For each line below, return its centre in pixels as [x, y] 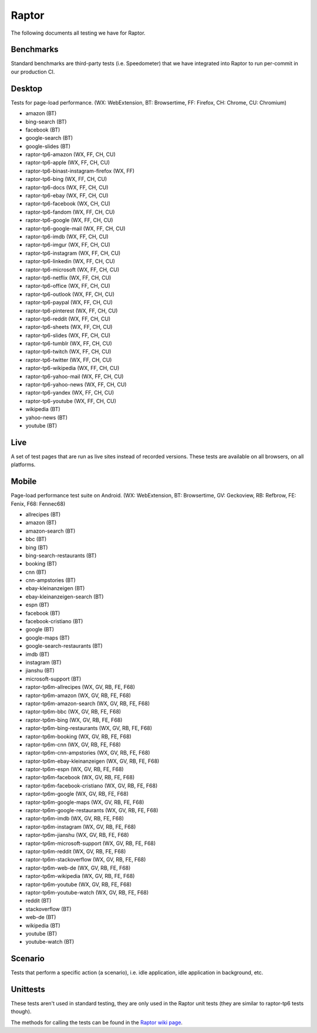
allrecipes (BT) [43, 514]
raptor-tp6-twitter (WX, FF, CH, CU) [69, 360]
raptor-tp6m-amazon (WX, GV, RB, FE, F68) [78, 695]
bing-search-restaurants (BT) [61, 556]
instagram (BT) [43, 662]
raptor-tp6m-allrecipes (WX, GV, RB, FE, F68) [80, 687]
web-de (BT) [41, 917]
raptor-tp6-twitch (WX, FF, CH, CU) [68, 352]
